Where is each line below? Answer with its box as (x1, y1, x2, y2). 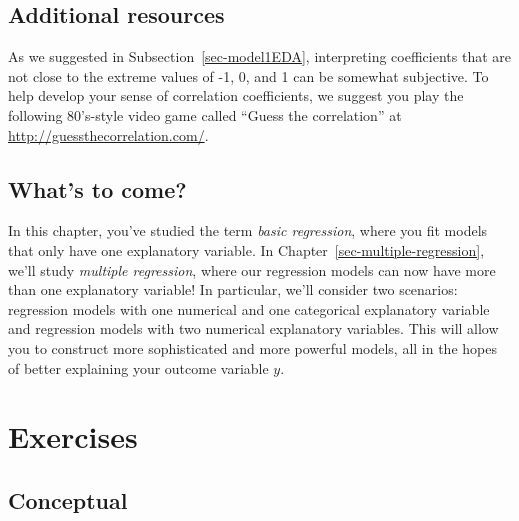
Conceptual (8, 484, 128, 515)
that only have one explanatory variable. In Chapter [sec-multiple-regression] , (8, 239, 485, 260)
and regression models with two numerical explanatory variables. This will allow (8, 318, 499, 339)
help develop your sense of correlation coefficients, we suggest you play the (8, 85, 464, 106)
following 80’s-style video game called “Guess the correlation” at (8, 104, 402, 125)
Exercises (8, 416, 138, 457)
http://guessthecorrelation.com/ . (8, 124, 209, 145)
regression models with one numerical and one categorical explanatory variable (8, 298, 490, 319)
